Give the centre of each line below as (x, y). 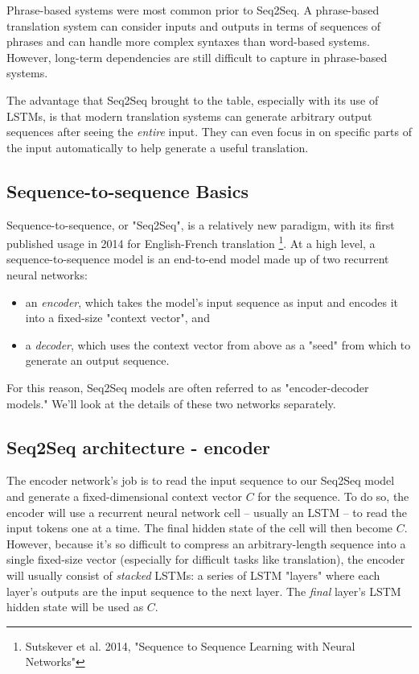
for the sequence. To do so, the (333, 496)
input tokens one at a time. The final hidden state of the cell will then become (200, 528)
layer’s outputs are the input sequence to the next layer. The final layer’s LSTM (204, 591)
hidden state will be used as (75, 607)
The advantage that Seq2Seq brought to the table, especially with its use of (193, 99)
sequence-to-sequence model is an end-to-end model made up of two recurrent (198, 259)
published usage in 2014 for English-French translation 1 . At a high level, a (191, 242)
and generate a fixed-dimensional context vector (124, 496)
